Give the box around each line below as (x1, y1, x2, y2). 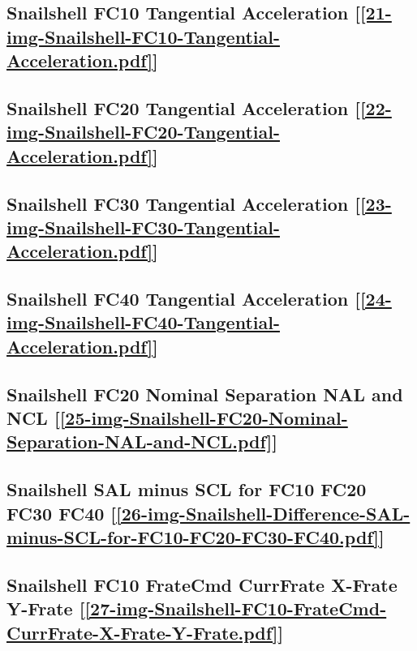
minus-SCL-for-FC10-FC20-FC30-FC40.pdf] (6, 524, 380, 549)
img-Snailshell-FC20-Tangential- (6, 119, 280, 144)
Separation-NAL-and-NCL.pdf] (6, 429, 273, 454)
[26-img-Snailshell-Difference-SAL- (116, 500, 411, 525)
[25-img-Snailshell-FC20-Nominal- (59, 405, 348, 430)
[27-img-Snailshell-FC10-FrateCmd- (84, 596, 387, 621)
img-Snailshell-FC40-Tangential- (6, 310, 280, 335)
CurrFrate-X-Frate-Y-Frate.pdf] (6, 619, 278, 645)
